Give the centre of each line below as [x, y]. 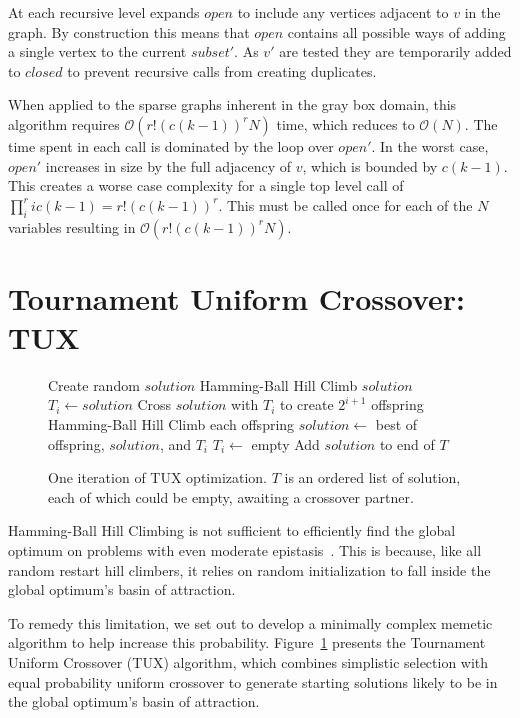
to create [307, 404]
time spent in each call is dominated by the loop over [171, 145]
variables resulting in [72, 226]
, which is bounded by [370, 165]
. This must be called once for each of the [345, 204]
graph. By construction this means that [129, 31]
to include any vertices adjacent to [343, 12]
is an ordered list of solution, [372, 477]
